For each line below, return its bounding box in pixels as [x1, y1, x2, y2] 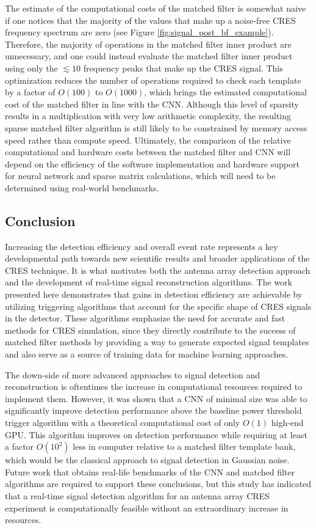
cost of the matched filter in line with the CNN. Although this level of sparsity [5, 97, 299, 110]
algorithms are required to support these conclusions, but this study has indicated [5, 477, 312, 490]
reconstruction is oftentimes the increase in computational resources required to [5, 380, 303, 393]
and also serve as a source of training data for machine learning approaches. [5, 348, 289, 361]
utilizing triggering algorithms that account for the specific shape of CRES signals [5, 299, 312, 312]
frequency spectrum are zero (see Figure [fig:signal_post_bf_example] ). [5, 26, 274, 38]
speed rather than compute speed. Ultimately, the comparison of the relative [5, 133, 291, 146]
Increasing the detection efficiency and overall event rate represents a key [5, 240, 278, 252]
